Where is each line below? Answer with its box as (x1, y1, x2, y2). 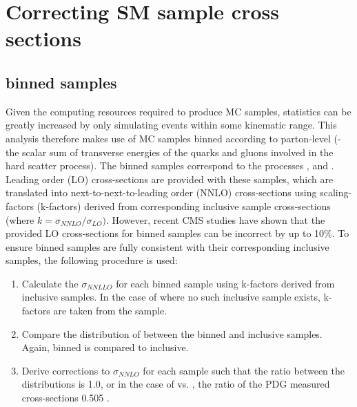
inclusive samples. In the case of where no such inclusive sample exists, (21, 290, 320, 304)
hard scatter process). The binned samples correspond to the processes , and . (6, 158, 334, 173)
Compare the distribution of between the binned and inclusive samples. (21, 326, 323, 341)
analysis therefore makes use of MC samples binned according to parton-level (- (6, 131, 341, 145)
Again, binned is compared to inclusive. (21, 340, 189, 354)
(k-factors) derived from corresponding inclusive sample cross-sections (37, 198, 331, 213)
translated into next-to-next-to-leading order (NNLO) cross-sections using (6, 185, 317, 200)
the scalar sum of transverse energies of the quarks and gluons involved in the (6, 144, 334, 159)
